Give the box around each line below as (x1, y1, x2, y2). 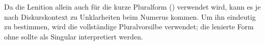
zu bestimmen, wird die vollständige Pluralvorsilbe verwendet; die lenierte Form (4, 21, 254, 32)
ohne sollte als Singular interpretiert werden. (4, 31, 143, 41)
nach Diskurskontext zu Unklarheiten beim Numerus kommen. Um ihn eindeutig (4, 11, 256, 22)
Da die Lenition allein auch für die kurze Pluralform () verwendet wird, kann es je (4, 1, 261, 12)
